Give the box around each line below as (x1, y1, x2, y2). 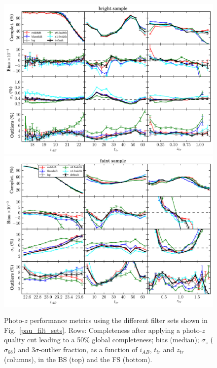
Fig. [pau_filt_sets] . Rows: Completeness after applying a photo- (4, 324, 202, 335)
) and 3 (13, 344, 35, 354)
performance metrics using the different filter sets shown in (30, 315, 208, 325)
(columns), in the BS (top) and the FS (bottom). (4, 354, 152, 364)
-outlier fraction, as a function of (38, 344, 138, 354)
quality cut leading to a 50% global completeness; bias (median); (4, 334, 199, 345)
